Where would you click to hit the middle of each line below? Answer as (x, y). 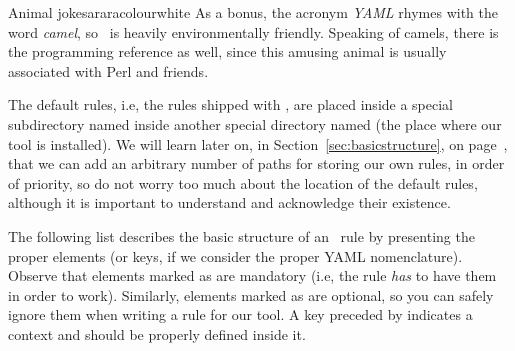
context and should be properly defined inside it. (157, 333)
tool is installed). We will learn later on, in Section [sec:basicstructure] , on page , (258, 143)
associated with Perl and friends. (108, 70)
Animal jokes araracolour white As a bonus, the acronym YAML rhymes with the (253, 12)
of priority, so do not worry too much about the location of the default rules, (243, 182)
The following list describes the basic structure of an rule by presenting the (241, 235)
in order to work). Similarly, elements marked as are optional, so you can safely (251, 294)
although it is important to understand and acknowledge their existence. (229, 202)
